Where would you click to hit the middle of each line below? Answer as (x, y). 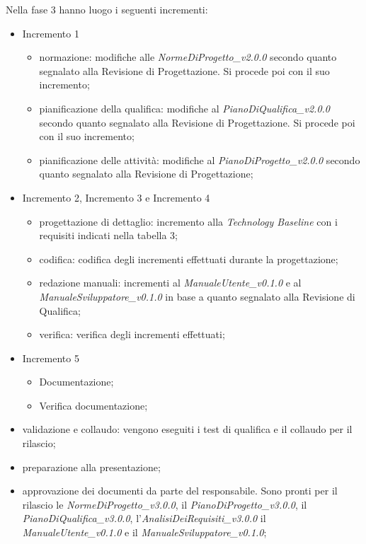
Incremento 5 (51, 358)
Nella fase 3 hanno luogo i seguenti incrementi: (107, 9)
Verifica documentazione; (93, 405)
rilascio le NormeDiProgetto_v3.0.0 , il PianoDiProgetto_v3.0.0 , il (165, 504)
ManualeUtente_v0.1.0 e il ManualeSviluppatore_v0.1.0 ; (144, 532)
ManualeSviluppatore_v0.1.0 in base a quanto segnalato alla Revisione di (197, 296)
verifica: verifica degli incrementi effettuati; (132, 334)
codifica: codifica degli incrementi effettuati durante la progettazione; (189, 259)
